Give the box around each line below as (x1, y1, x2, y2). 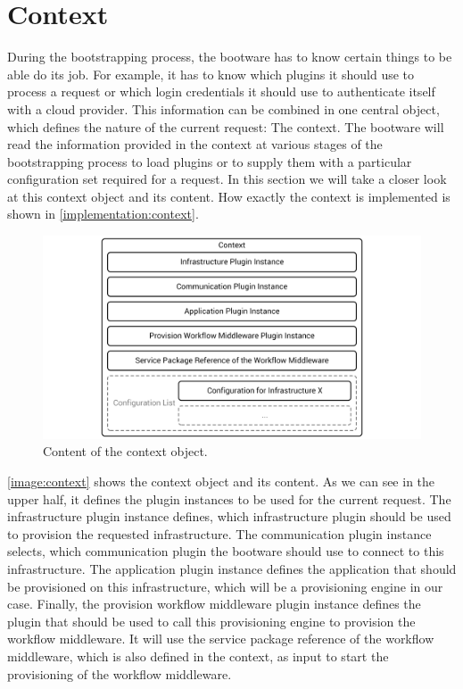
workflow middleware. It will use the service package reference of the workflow (7, 629, 434, 648)
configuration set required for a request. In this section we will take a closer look (7, 170, 447, 188)
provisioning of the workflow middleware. (7, 664, 232, 683)
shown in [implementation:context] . (7, 204, 199, 223)
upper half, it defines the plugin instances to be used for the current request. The (7, 489, 451, 508)
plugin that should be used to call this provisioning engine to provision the (7, 611, 416, 630)
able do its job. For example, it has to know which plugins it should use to (7, 64, 415, 83)
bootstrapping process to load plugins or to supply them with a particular (7, 152, 412, 170)
